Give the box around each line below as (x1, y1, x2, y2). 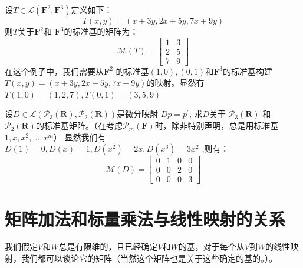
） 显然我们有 (53, 130, 106, 143)
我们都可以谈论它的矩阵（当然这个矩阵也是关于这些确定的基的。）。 (21, 252, 277, 264)
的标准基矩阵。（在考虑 (35, 119, 123, 132)
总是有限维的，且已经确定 (58, 240, 158, 253)
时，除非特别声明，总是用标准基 (154, 119, 279, 132)
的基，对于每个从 (178, 240, 245, 253)
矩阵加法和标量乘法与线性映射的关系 (5, 206, 286, 230)
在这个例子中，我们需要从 (5, 65, 104, 77)
